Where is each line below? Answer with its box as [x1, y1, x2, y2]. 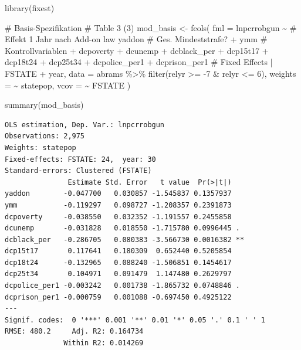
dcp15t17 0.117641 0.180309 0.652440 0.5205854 [5, 247, 232, 256]
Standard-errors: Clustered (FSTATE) [5, 166, 152, 175]
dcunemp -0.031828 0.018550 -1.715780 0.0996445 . [5, 224, 240, 233]
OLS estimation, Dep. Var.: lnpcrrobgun [5, 120, 165, 129]
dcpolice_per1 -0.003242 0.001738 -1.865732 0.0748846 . [5, 281, 240, 290]
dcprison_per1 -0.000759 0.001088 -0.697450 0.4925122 [5, 293, 232, 301]
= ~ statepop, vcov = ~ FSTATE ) [5, 79, 131, 91]
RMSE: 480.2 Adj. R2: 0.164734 [5, 327, 144, 336]
